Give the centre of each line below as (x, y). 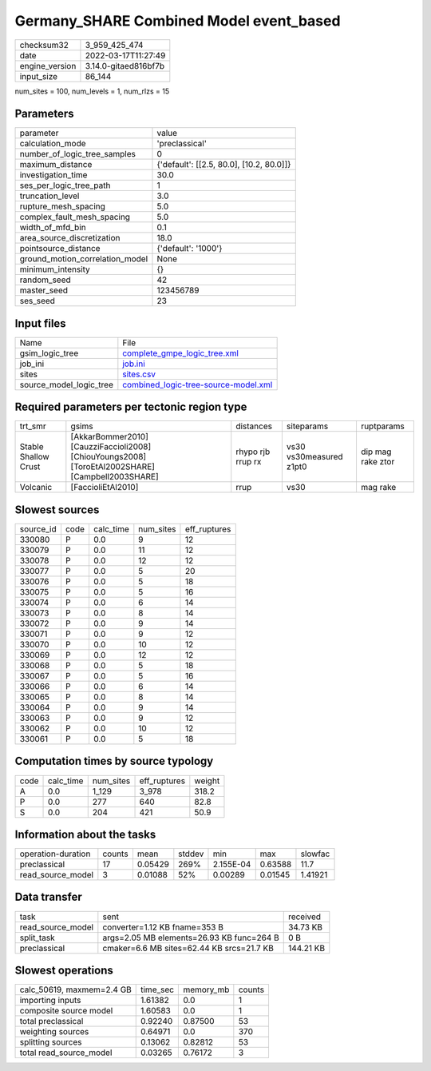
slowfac (315, 854)
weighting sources (54, 1032)
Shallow (34, 457)
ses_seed (38, 301)
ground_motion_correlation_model (84, 259)
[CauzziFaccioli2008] (111, 447)
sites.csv (139, 374)
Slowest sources (57, 510)
